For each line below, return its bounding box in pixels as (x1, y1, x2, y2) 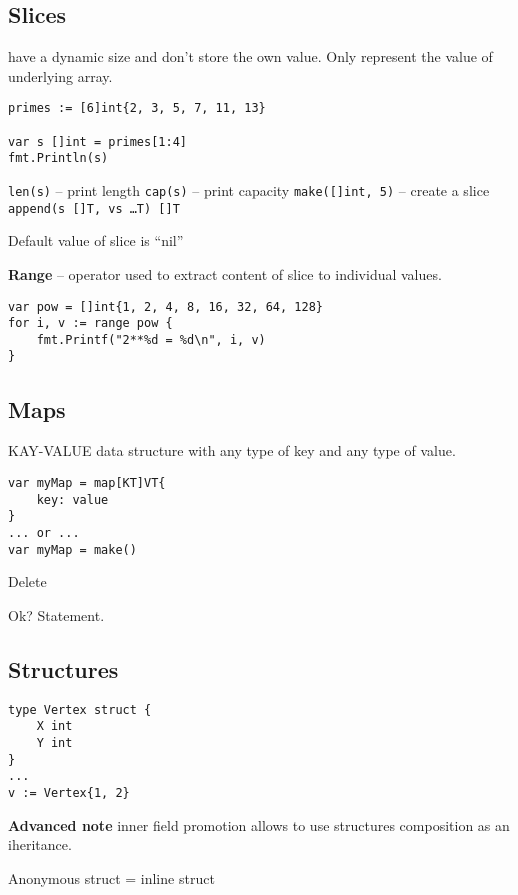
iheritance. (8, 834, 72, 855)
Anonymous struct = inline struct (8, 867, 215, 888)
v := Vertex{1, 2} (8, 785, 130, 800)
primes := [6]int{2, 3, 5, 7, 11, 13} (8, 101, 266, 116)
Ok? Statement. (8, 604, 105, 625)
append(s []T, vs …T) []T (8, 201, 180, 216)
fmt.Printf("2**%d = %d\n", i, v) (36, 332, 266, 347)
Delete (8, 571, 47, 592)
